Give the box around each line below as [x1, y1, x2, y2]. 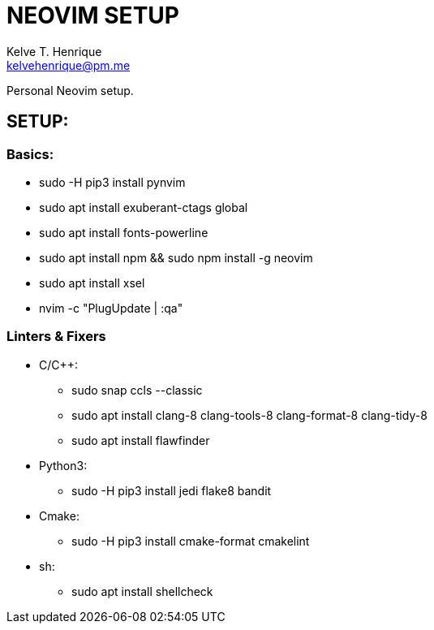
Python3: [39, 458, 88, 472]
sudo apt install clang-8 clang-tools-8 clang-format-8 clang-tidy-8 [71, 408, 428, 422]
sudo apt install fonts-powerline [39, 225, 208, 239]
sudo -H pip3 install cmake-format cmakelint [71, 533, 310, 548]
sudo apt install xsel [39, 275, 145, 290]
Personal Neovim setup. [6, 83, 134, 97]
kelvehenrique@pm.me [6, 58, 131, 72]
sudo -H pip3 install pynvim [39, 175, 186, 189]
